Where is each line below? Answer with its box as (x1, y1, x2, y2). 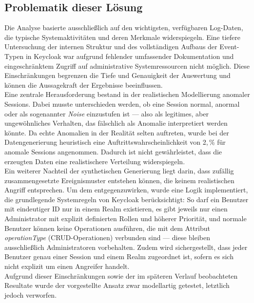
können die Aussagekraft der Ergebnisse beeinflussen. (4, 79, 163, 90)
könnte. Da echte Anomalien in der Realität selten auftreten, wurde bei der (4, 127, 229, 137)
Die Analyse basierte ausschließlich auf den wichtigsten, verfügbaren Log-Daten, (4, 22, 243, 33)
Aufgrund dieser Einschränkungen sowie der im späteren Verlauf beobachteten (4, 270, 238, 281)
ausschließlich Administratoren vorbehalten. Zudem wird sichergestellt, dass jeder (4, 242, 248, 252)
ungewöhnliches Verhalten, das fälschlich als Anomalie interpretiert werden (4, 118, 228, 128)
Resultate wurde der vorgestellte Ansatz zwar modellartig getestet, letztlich (4, 280, 230, 290)
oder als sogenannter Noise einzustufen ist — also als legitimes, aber (4, 108, 209, 118)
